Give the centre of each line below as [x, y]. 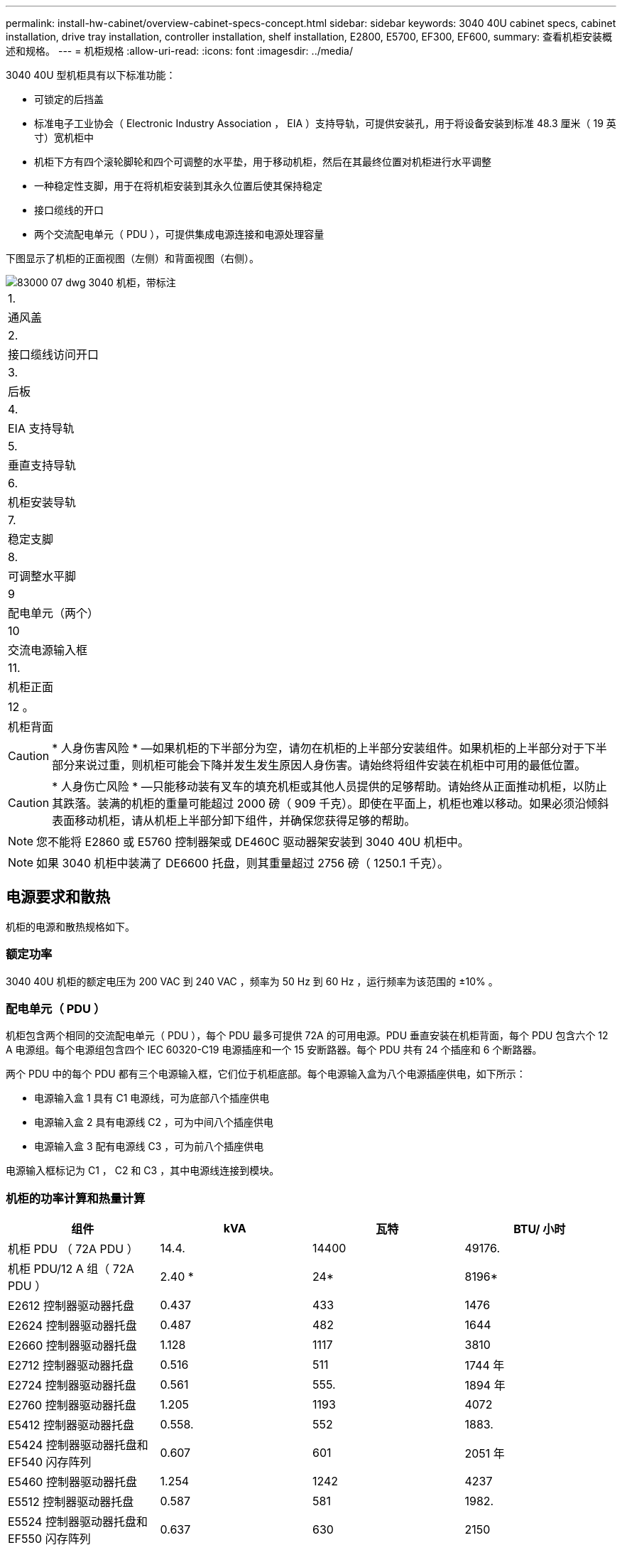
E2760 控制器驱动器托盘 [72, 1405]
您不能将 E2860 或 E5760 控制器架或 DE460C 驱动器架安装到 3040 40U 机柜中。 [253, 842]
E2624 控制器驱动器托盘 [72, 1326]
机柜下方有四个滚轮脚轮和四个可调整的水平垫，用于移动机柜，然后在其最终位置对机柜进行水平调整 [263, 162]
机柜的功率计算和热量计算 [76, 1198]
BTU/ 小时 [540, 1229]
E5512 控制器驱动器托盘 [71, 1502]
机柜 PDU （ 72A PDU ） [73, 1249]
